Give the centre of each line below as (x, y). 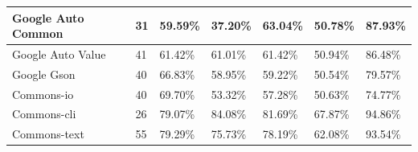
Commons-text (48, 134)
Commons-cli (44, 114)
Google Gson (44, 74)
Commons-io (43, 94)
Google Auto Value (59, 53)
